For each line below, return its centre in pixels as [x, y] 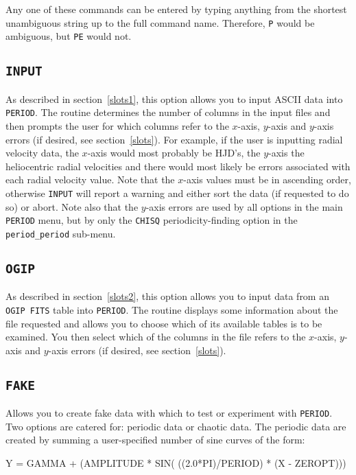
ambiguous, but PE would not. [69, 36]
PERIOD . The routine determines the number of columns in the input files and [168, 112]
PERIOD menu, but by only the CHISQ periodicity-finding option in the [152, 220]
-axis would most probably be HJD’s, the [174, 153]
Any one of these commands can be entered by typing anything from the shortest [176, 9]
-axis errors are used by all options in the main [244, 206]
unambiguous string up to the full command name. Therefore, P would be [160, 22]
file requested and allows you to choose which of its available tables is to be [164, 323]
